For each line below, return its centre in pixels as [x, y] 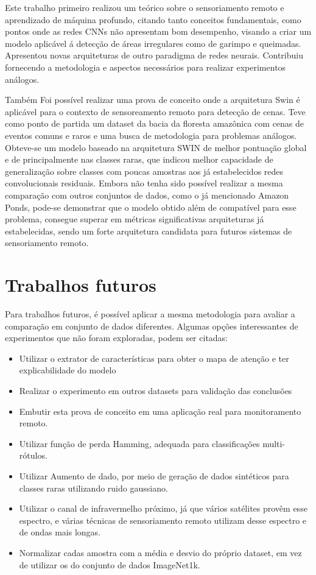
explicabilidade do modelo [68, 370]
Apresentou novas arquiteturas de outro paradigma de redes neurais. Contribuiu [154, 55]
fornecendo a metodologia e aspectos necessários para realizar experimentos [146, 67]
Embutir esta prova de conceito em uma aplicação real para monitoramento [160, 411]
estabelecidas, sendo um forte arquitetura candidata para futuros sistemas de [149, 231]
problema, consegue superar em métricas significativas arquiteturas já [135, 219]
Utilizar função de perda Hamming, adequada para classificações [139, 443]
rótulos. [33, 455]
